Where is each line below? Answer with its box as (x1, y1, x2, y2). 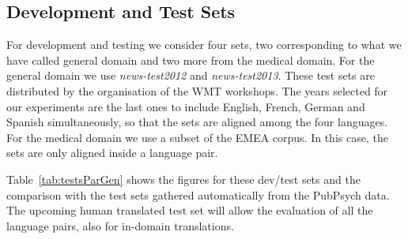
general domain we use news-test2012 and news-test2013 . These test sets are (6, 67, 375, 84)
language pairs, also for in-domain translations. (6, 217, 234, 233)
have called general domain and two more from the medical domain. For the (6, 51, 375, 68)
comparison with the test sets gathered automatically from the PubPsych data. (6, 186, 390, 203)
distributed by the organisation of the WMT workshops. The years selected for (6, 82, 388, 99)
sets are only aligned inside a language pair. (6, 144, 218, 161)
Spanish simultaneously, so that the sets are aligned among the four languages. (6, 114, 388, 130)
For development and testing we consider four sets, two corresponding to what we (6, 36, 402, 53)
